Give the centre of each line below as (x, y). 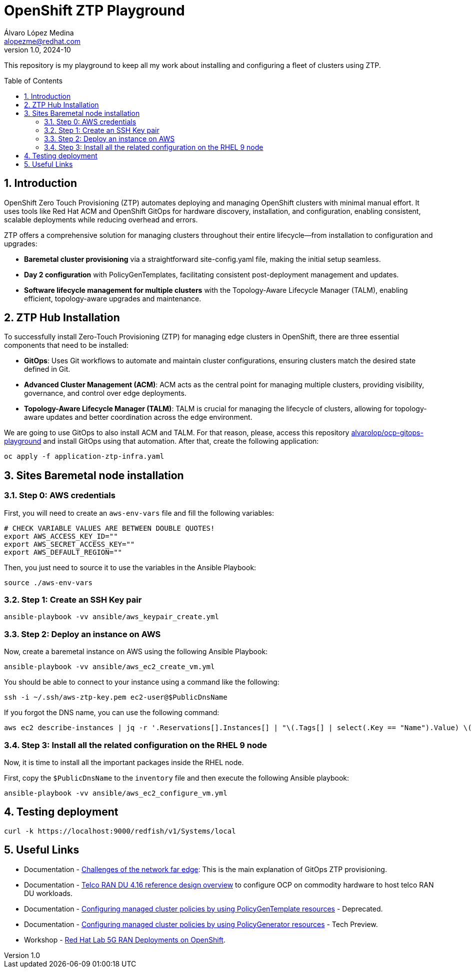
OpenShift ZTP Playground (94, 10)
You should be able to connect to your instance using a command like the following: (142, 682)
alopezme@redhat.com (42, 41)
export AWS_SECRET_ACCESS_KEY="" (69, 544)
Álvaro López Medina (39, 32)
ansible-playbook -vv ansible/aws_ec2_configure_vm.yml (116, 793)
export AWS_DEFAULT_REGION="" (63, 552)
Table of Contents (33, 80)
